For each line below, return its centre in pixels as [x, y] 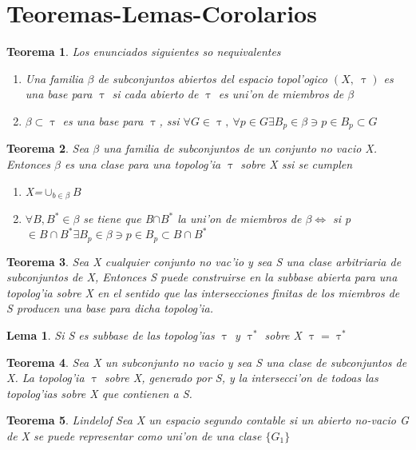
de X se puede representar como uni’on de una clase [134, 435]
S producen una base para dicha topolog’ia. [110, 308]
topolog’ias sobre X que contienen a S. [99, 393]
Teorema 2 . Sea [48, 148]
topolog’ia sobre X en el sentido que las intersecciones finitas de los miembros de [203, 292]
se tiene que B [118, 218]
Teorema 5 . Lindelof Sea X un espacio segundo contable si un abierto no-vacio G [208, 420]
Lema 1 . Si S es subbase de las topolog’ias [111, 335]
